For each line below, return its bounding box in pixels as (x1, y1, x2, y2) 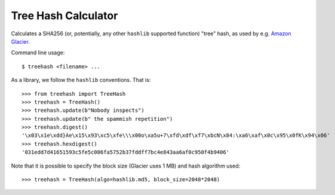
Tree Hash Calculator (11, 9, 118, 22)
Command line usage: (11, 49, 65, 56)
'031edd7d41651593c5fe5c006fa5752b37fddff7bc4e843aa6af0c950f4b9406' (21, 149, 230, 156)
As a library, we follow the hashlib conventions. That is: (11, 77, 151, 84)
